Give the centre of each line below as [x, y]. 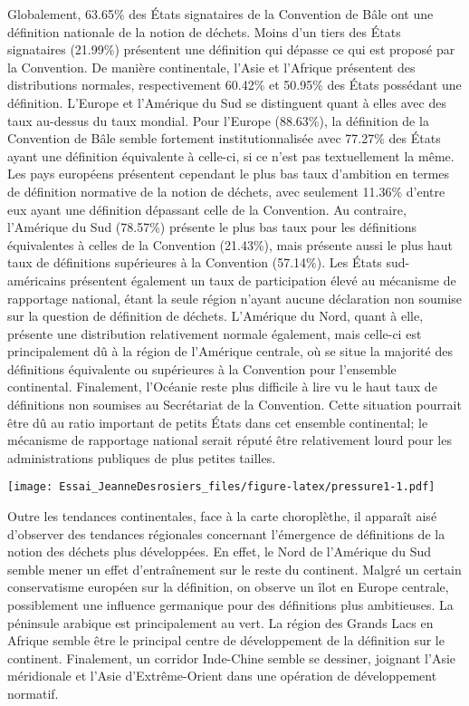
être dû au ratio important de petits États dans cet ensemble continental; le [218, 422]
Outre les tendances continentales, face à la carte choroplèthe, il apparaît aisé [222, 516]
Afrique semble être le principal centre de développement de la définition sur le [226, 640]
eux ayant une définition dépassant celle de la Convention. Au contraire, [207, 209]
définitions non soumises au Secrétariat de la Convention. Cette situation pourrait [234, 405]
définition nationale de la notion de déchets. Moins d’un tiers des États [204, 31]
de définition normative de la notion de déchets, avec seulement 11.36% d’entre [226, 191]
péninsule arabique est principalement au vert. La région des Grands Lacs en [220, 622]
